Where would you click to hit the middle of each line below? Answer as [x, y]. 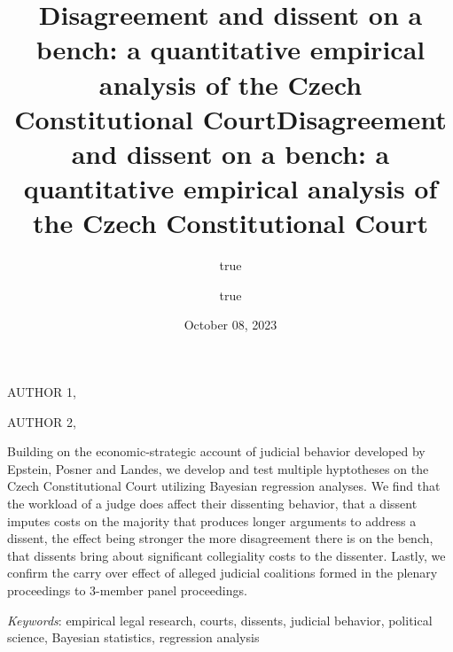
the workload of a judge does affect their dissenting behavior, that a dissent [212, 503]
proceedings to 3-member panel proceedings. [127, 590]
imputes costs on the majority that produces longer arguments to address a [212, 520]
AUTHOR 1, [42, 392]
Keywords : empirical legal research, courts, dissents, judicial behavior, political [220, 620]
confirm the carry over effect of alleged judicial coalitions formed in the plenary [223, 573]
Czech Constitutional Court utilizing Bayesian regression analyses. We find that [224, 486]
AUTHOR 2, [42, 421]
